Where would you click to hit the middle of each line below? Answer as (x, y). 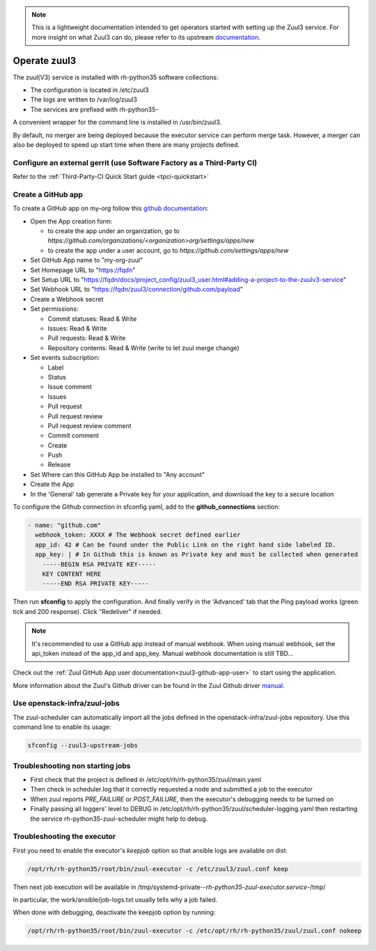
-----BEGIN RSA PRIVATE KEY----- (99, 564)
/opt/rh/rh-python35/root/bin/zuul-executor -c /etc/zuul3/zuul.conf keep (158, 869)
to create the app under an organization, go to (114, 231)
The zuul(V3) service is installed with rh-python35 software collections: (116, 77)
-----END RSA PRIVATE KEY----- (95, 584)
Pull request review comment (89, 425)
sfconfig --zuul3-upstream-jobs (83, 746)
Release (59, 465)
